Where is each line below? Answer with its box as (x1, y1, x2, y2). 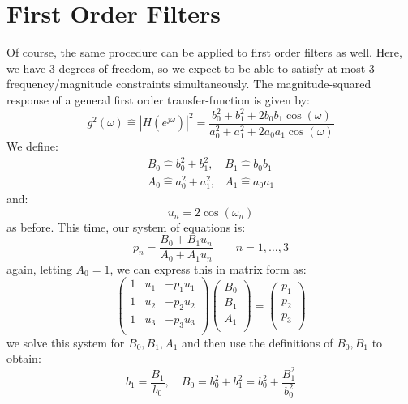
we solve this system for (6, 334, 125, 351)
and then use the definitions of (182, 334, 333, 351)
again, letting (6, 260, 72, 277)
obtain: (6, 350, 41, 367)
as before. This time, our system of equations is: (6, 218, 246, 235)
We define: (6, 138, 58, 155)
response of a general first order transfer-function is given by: (6, 91, 311, 108)
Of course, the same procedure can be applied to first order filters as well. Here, (6, 44, 402, 61)
